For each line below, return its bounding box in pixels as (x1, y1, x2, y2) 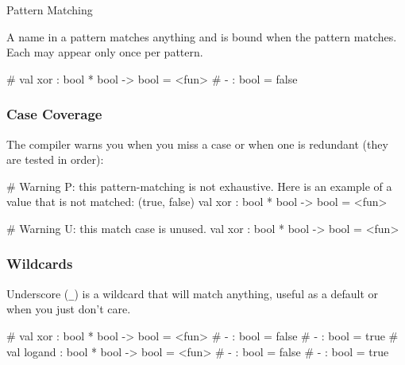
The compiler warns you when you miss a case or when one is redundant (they (6, 135, 388, 152)
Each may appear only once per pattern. (6, 44, 203, 60)
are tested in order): (6, 151, 104, 168)
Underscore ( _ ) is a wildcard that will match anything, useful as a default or (6, 285, 379, 301)
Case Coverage (6, 104, 102, 124)
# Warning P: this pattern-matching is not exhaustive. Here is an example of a (6, 177, 392, 194)
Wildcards (6, 254, 73, 274)
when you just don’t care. (6, 301, 131, 317)
